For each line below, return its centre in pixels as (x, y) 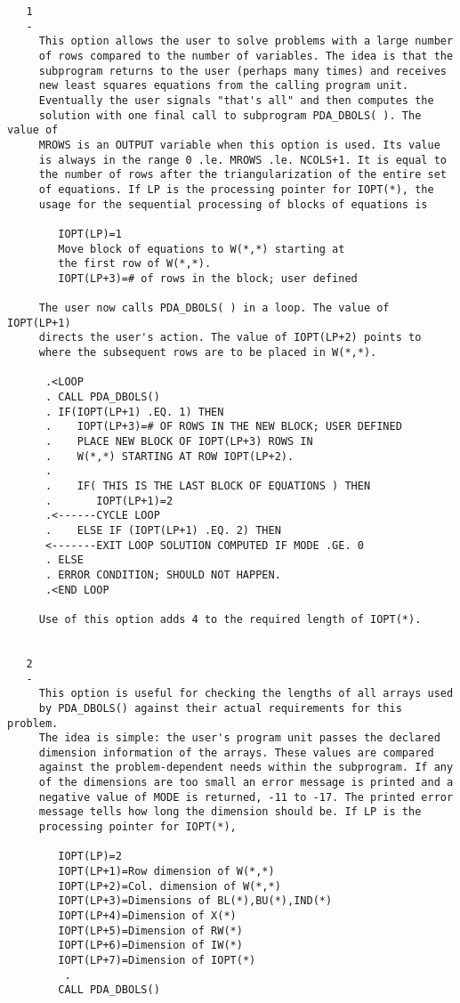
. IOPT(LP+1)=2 (109, 501)
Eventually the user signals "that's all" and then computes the (236, 100)
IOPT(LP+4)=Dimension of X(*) (147, 916)
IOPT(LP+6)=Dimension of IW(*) (150, 946)
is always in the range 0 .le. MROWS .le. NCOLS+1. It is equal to (242, 160)
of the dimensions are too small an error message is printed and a (246, 783)
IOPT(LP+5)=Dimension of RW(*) (150, 930)
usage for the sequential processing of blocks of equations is (233, 204)
